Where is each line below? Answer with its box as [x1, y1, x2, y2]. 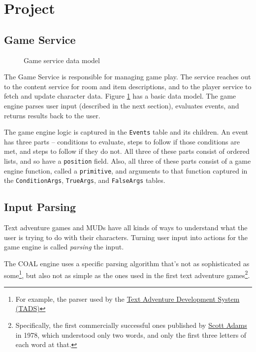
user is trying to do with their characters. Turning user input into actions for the [4, 232, 248, 242]
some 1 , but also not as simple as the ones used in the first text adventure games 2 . [4, 268, 250, 280]
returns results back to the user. [4, 110, 100, 120]
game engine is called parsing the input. [4, 242, 124, 252]
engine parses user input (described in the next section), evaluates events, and [4, 100, 239, 110]
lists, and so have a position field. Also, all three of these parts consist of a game [4, 155, 251, 166]
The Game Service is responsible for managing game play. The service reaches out [4, 71, 251, 82]
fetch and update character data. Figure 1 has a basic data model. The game [4, 91, 236, 101]
